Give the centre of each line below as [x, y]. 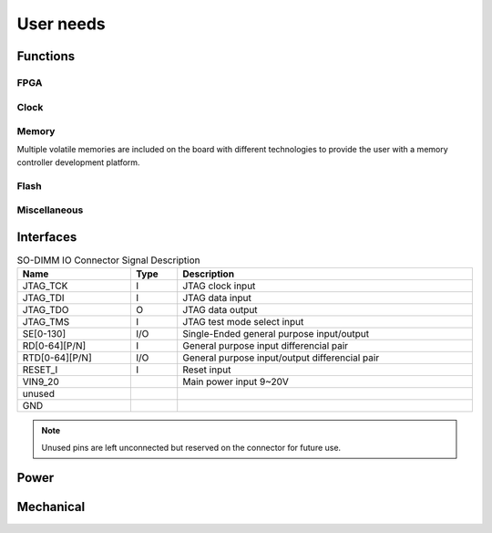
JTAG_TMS [46, 322]
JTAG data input [217, 298]
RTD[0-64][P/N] [57, 358]
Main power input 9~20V [236, 381]
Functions [46, 56]
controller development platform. [78, 162]
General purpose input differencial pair [266, 346]
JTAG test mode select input [243, 322]
